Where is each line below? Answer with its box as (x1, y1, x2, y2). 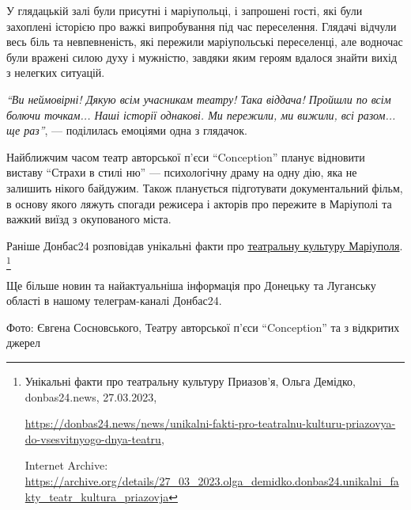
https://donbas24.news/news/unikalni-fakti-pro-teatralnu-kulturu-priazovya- (25, 415, 396, 432)
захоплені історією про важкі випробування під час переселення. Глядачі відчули (6, 17, 397, 34)
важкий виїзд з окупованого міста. (6, 211, 172, 227)
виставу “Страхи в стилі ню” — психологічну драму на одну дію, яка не (6, 164, 357, 181)
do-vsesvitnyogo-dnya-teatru (25, 430, 161, 447)
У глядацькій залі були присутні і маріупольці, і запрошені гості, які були (6, 2, 363, 18)
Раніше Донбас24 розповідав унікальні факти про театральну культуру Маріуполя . (6, 237, 403, 253)
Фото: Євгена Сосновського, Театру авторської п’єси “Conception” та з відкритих (6, 318, 400, 335)
